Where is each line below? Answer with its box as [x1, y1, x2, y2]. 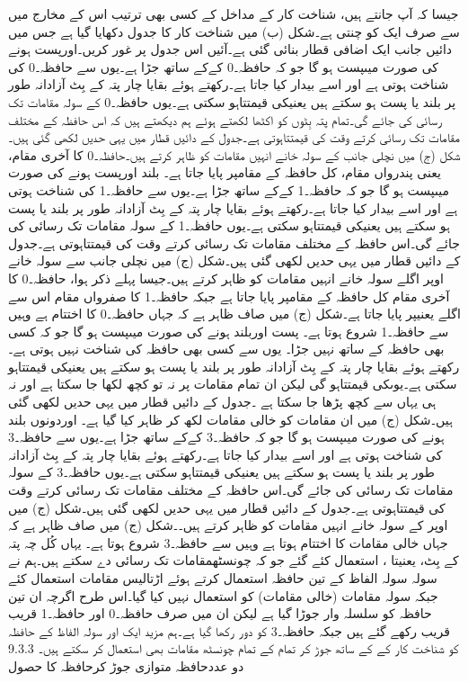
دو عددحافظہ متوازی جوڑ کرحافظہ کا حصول [8, 656, 244, 675]
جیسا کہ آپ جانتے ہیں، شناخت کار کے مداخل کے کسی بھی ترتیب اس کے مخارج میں [8, 4, 459, 22]
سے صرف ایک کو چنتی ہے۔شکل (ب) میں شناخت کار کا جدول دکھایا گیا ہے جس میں [8, 22, 460, 40]
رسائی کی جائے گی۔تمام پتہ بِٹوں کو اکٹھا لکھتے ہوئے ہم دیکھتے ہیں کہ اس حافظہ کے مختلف [8, 110, 442, 129]
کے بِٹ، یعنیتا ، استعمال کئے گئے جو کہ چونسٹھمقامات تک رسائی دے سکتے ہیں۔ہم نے [8, 551, 459, 570]
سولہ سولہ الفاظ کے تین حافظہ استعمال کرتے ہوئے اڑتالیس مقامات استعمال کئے [8, 569, 437, 587]
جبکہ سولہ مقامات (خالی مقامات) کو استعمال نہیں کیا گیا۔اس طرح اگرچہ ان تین [8, 586, 438, 605]
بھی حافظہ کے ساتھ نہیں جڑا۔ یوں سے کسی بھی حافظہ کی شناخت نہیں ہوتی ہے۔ [8, 339, 445, 358]
